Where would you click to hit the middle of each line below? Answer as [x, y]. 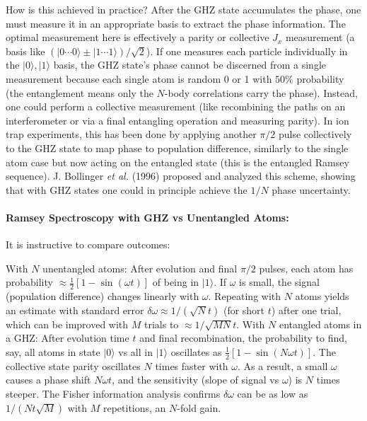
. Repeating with [245, 296]
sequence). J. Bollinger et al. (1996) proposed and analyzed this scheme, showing [181, 176]
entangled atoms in [320, 324]
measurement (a [320, 37]
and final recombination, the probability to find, [243, 338]
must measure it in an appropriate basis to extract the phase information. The [176, 23]
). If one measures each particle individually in [247, 51]
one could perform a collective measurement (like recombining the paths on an [176, 106]
